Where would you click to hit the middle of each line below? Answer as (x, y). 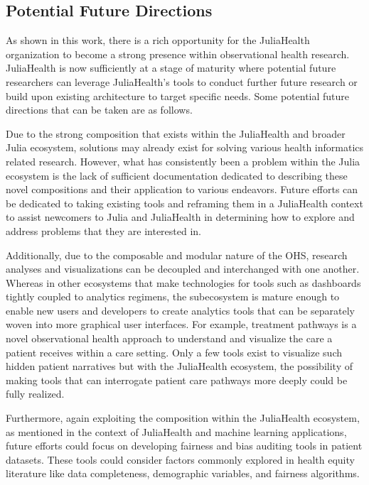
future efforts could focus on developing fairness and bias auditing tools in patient (184, 446)
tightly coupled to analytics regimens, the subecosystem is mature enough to (173, 296)
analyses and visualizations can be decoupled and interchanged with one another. (183, 269)
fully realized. (35, 394)
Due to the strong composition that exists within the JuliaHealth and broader (176, 133)
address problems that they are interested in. (104, 230)
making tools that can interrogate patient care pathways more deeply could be (177, 380)
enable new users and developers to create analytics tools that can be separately (180, 310)
